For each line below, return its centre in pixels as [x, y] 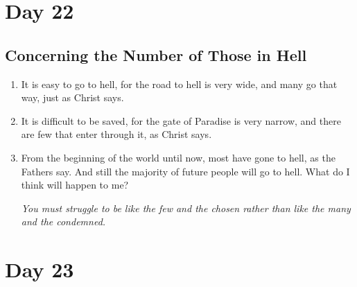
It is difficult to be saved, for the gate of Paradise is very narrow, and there [181, 120]
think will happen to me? [75, 185]
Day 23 [40, 269]
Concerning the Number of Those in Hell [156, 54]
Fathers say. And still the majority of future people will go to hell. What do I [185, 171]
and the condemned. [63, 221]
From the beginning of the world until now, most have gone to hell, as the [178, 157]
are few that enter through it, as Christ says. [116, 134]
